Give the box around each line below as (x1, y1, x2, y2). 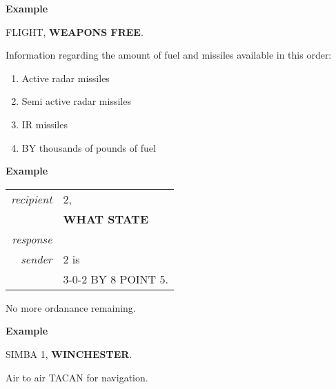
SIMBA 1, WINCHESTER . (6, 346, 132, 361)
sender (21, 250, 52, 267)
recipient (11, 190, 52, 207)
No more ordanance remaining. (6, 300, 136, 315)
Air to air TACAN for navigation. (6, 370, 148, 384)
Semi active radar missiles (21, 94, 131, 108)
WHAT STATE (63, 210, 148, 227)
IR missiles (21, 117, 68, 131)
